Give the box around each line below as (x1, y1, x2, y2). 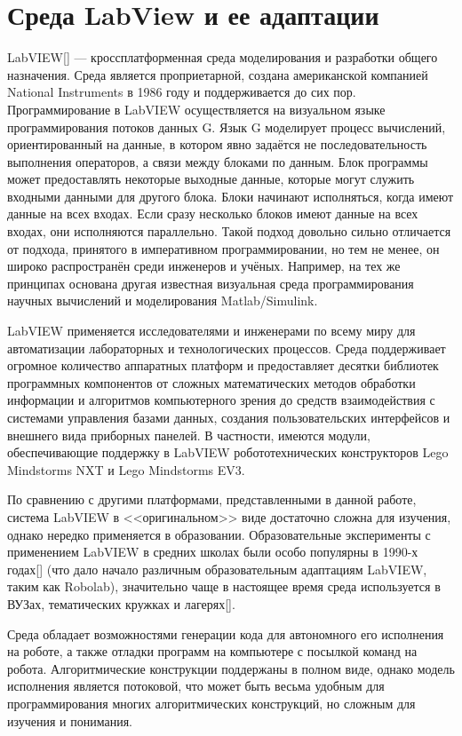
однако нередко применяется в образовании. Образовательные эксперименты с (7, 525, 431, 543)
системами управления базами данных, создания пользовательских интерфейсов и (7, 408, 450, 426)
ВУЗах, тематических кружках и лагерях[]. (7, 594, 235, 613)
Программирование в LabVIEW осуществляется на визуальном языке (7, 99, 386, 118)
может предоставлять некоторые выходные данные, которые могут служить (7, 170, 415, 188)
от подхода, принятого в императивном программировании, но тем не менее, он (7, 239, 440, 257)
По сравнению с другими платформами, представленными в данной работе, (7, 490, 417, 509)
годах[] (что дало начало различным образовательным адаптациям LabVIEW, (7, 559, 427, 578)
